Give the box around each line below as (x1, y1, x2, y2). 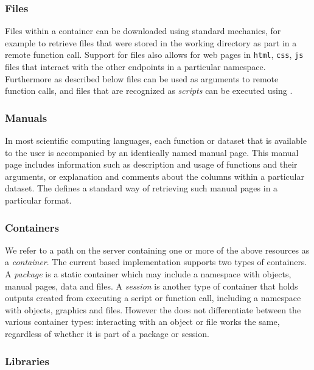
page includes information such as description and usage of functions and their (5, 158, 298, 171)
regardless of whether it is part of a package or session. (5, 327, 209, 340)
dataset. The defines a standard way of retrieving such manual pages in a (5, 182, 278, 194)
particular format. (5, 194, 72, 207)
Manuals (5, 110, 47, 125)
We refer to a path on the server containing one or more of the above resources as (5, 243, 310, 256)
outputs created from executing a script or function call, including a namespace (5, 291, 301, 304)
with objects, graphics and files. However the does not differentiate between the (5, 303, 301, 316)
